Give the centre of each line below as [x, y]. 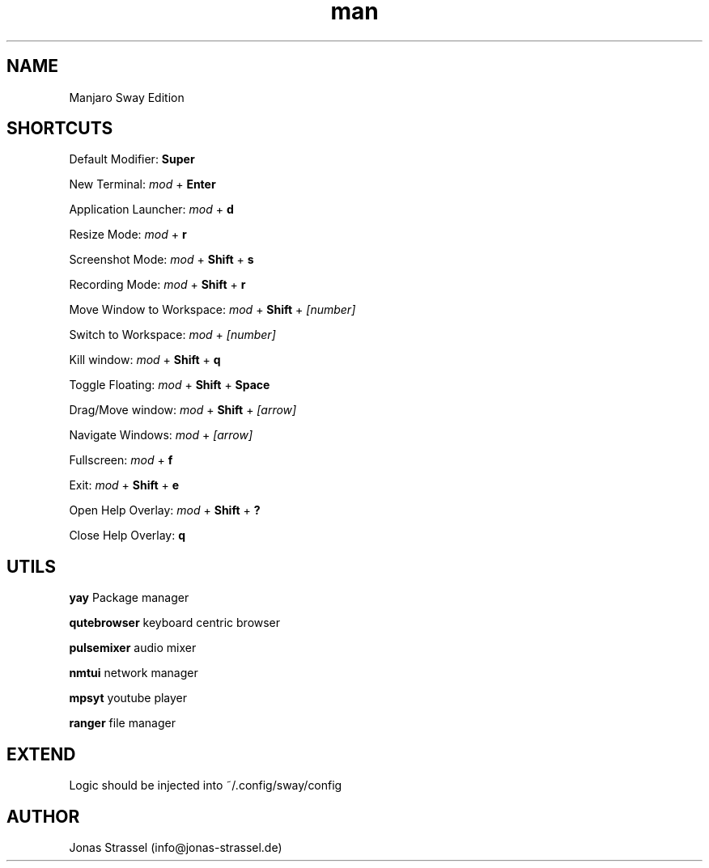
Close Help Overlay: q [127, 536]
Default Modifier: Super [132, 159]
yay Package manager [129, 598]
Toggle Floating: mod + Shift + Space [170, 385]
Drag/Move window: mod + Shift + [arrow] [183, 410]
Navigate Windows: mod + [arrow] [161, 435]
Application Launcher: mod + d [151, 210]
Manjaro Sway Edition [127, 97]
